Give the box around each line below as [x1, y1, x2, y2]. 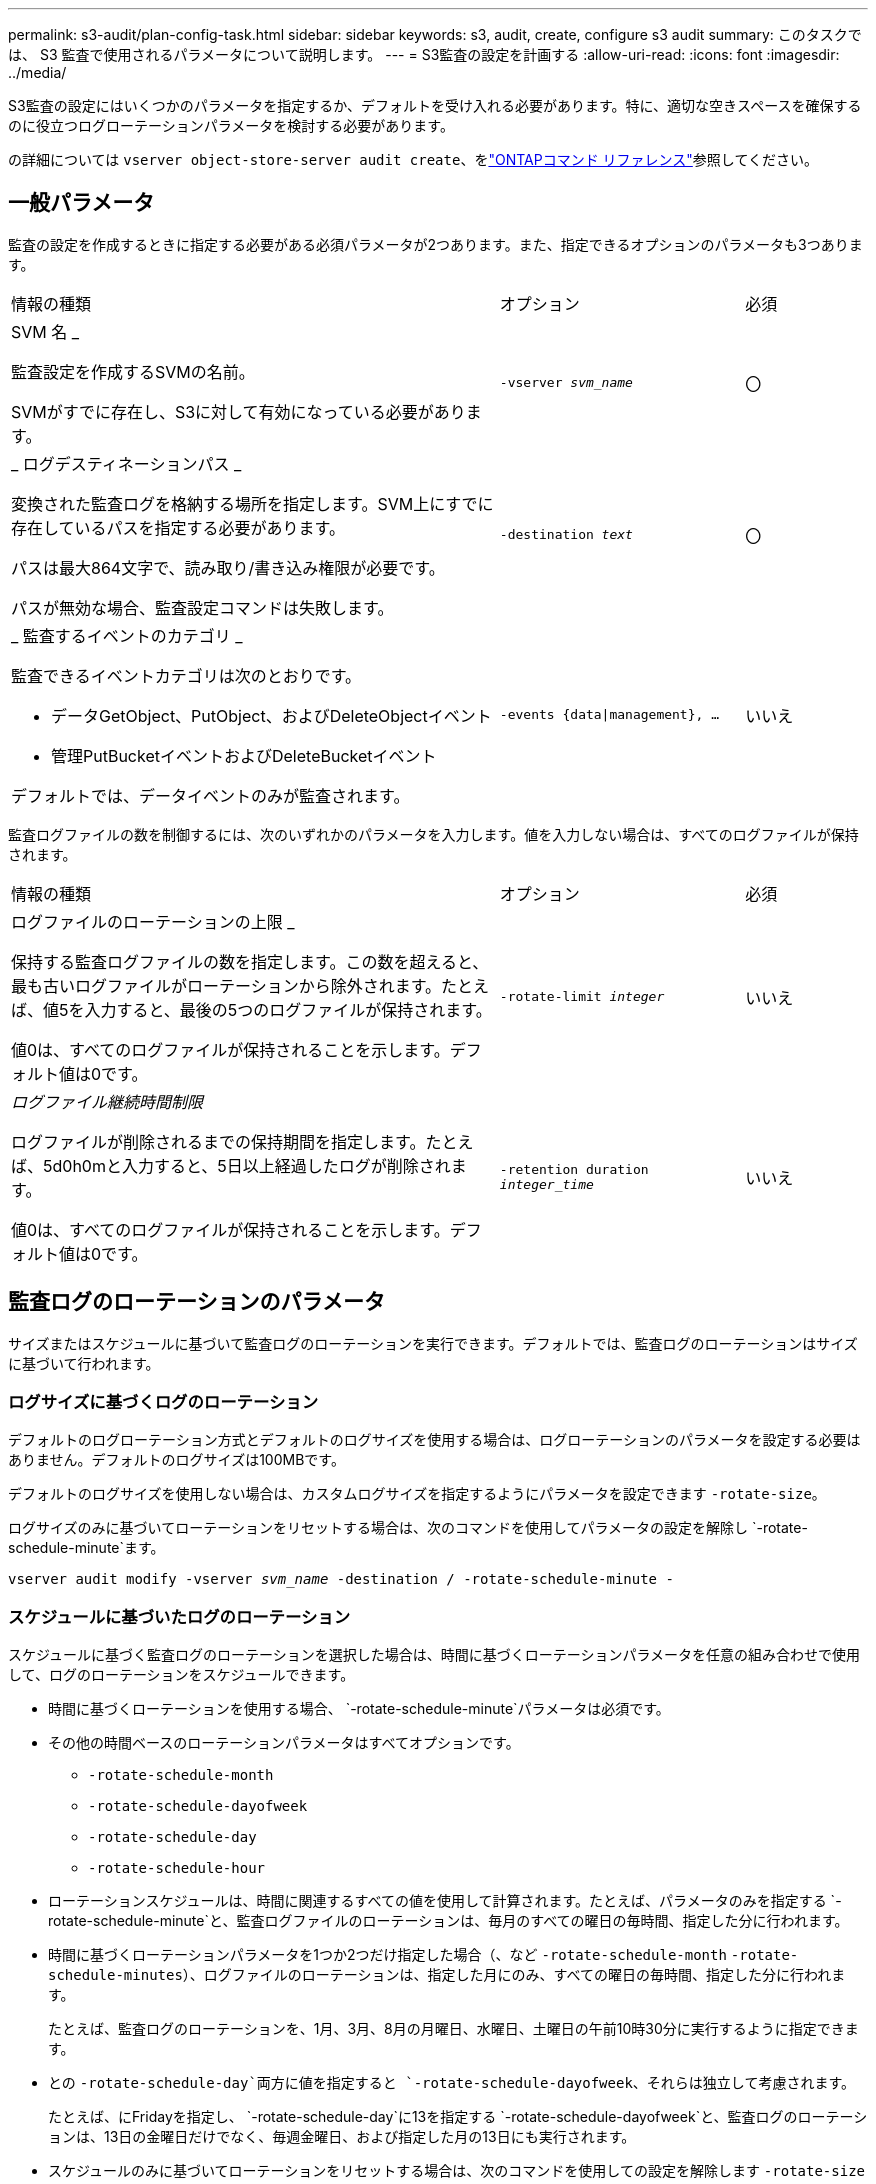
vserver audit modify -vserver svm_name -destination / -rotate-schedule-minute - [8, 1571, 674, 1588]
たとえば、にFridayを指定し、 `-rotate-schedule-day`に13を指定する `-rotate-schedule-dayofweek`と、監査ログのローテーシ [48, 2108, 868, 2126]
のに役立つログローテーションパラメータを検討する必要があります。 [8, 117, 454, 134]
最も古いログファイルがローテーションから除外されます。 [11, 975, 442, 996]
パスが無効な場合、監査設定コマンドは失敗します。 [11, 597, 394, 618]
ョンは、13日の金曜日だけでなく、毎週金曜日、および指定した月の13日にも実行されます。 [48, 2128, 636, 2146]
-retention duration [499, 1161, 649, 1177]
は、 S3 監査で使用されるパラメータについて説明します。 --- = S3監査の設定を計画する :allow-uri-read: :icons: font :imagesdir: [8, 46, 840, 63]
